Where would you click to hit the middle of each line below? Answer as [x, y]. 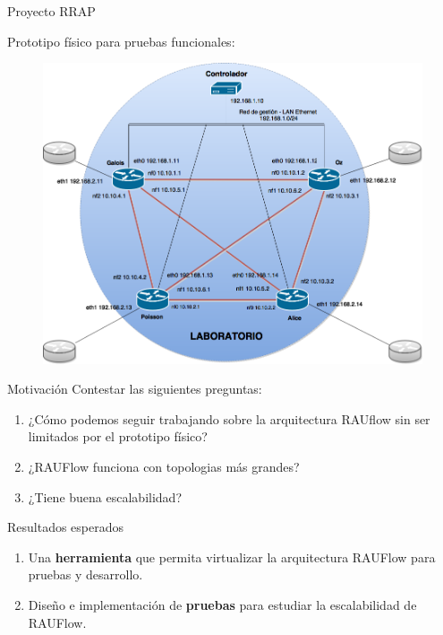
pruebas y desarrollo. [85, 574]
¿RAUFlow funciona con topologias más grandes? [164, 466]
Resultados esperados [66, 527]
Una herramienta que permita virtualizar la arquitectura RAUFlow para [232, 557]
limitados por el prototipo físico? [118, 436]
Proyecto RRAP [51, 11]
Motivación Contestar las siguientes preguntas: [135, 389]
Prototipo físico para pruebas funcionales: [121, 41]
